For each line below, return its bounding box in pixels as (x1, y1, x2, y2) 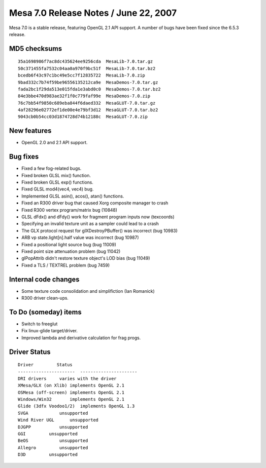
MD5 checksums (9, 44, 63, 53)
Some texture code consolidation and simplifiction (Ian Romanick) (21, 288, 155, 294)
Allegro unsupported (18, 445, 88, 450)
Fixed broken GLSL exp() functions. (21, 179, 94, 185)
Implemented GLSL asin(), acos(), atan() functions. (21, 193, 124, 199)
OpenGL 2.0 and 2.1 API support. (21, 140, 88, 146)
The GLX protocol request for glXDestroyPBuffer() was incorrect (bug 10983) (21, 228, 178, 234)
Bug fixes (9, 153, 39, 161)
